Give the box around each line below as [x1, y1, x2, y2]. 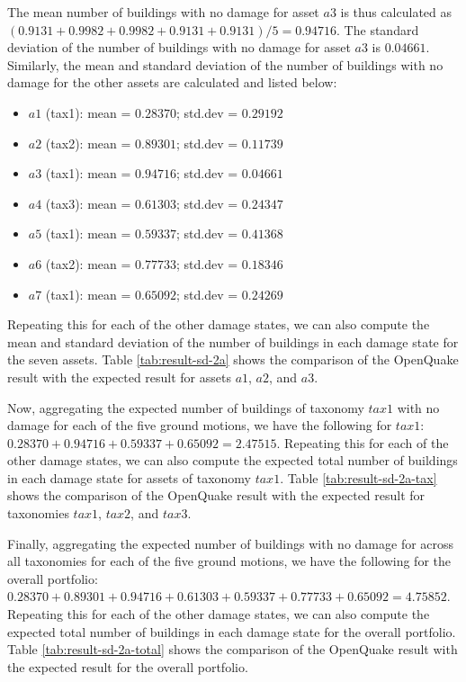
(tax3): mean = [45, 193, 131, 212]
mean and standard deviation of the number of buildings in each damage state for [7, 332, 459, 351]
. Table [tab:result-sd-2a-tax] [280, 468, 437, 487]
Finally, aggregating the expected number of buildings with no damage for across [7, 534, 454, 552]
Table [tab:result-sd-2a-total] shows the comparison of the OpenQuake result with [7, 640, 458, 659]
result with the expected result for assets [7, 367, 231, 386]
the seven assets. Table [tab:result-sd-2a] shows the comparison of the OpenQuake [7, 350, 459, 369]
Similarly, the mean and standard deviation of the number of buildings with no [7, 55, 444, 74]
